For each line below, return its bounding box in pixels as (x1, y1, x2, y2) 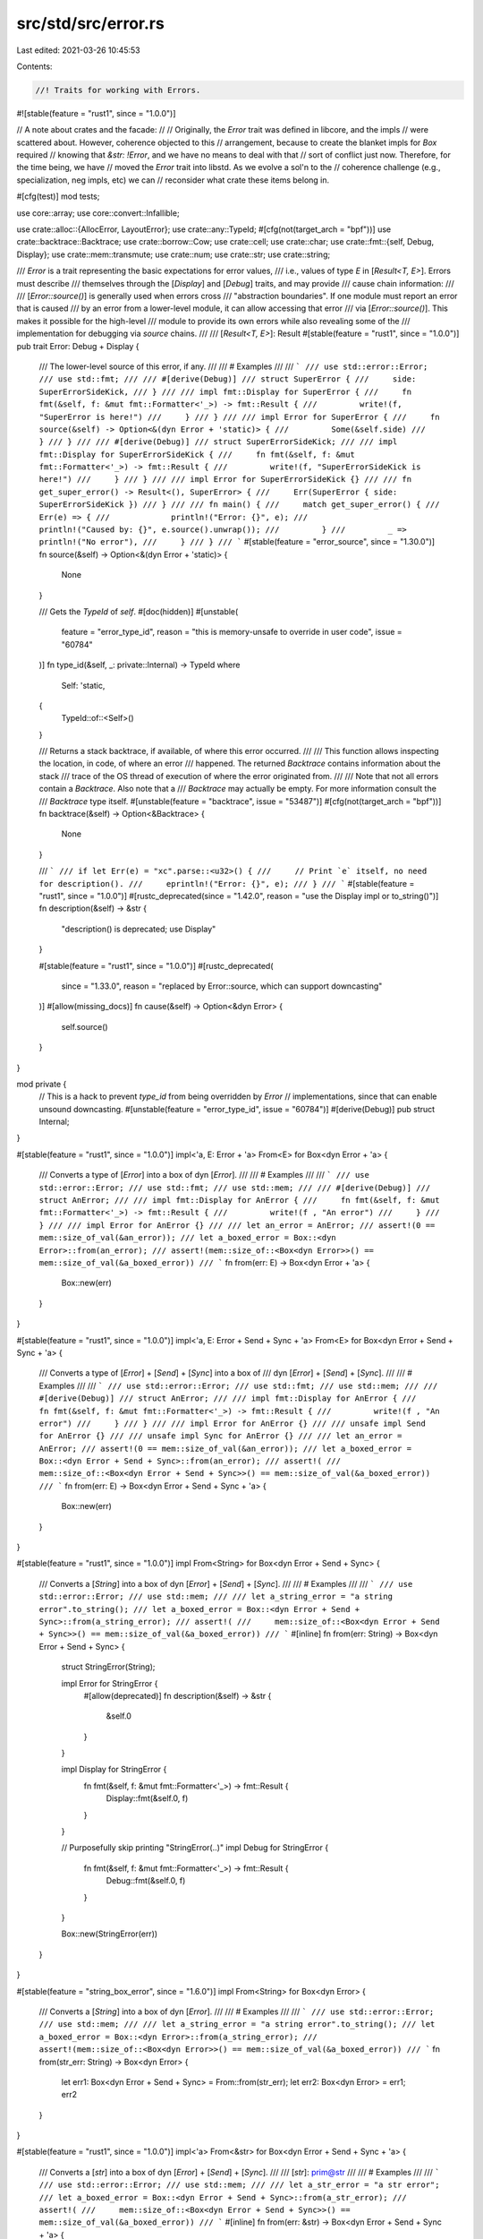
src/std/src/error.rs (16, 13, 165, 33)
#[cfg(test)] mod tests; (16, 191, 100, 202)
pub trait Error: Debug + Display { (16, 340, 140, 351)
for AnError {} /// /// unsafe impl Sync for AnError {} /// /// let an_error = (38, 1431, 402, 1441)
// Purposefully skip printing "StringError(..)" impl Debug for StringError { (61, 1842, 329, 1853)
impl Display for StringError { (61, 1764, 167, 1775)
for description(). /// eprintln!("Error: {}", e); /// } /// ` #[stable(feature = (38, 878, 415, 888)
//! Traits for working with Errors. (35, 85, 201, 95)
